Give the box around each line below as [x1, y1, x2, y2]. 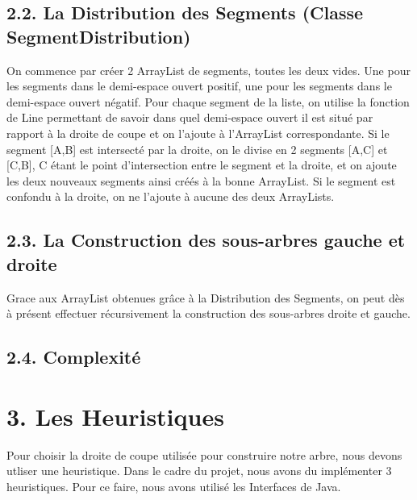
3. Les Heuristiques [6, 399, 224, 432]
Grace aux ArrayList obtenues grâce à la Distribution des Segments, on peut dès [6, 289, 405, 306]
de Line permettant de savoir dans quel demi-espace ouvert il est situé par [6, 109, 373, 126]
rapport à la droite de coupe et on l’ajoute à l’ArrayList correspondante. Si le [6, 124, 390, 141]
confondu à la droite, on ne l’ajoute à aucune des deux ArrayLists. [6, 188, 335, 205]
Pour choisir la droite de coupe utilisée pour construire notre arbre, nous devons [6, 446, 402, 463]
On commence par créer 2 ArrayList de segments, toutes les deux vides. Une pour [6, 61, 411, 78]
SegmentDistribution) [6, 23, 191, 48]
